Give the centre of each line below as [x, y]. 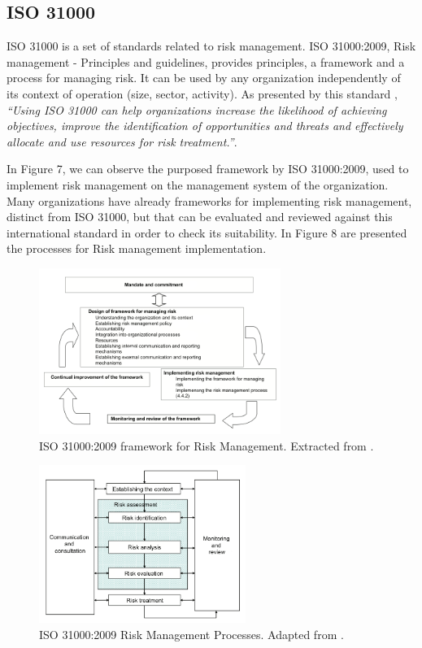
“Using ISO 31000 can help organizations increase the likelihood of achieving [197, 109]
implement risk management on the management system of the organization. [198, 184]
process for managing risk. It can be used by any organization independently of [204, 78]
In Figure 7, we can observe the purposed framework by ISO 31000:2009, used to [208, 169]
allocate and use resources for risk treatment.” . [122, 141]
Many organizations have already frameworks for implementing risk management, [209, 200]
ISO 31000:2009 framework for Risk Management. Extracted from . [207, 445]
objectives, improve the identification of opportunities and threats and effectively [205, 126]
